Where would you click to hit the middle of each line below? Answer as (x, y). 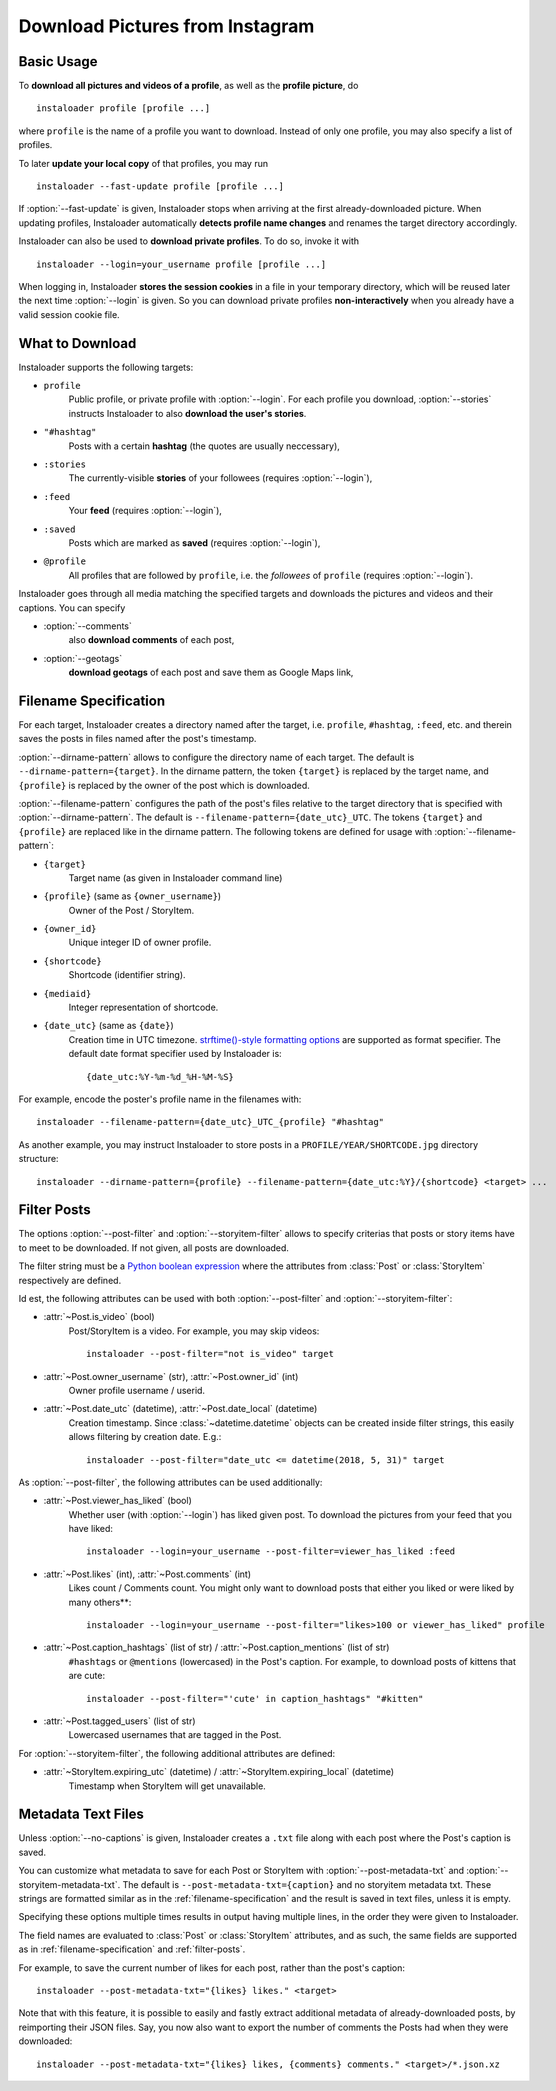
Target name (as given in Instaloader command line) (175, 877)
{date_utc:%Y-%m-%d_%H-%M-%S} (160, 1076)
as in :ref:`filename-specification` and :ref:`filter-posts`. (132, 1949)
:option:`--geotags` (83, 658)
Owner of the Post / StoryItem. (131, 910)
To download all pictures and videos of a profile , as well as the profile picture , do (188, 86)
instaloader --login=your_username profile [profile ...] (181, 264)
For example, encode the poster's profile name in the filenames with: (160, 1099)
